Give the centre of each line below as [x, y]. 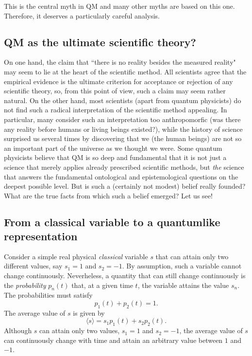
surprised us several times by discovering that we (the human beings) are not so [123, 138]
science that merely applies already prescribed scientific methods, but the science [124, 167]
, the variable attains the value [183, 285]
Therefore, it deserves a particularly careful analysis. [82, 15]
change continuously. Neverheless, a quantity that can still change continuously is [125, 276]
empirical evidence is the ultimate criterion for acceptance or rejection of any [118, 81]
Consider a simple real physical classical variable [76, 256]
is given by [89, 312]
